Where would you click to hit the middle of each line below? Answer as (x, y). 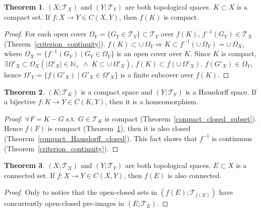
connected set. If (30, 175)
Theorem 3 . (24, 165)
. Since (200, 53)
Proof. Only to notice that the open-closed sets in (81, 192)
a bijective (20, 101)
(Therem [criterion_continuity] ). (55, 43)
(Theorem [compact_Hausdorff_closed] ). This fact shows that (101, 138)
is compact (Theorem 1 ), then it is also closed (119, 128)
